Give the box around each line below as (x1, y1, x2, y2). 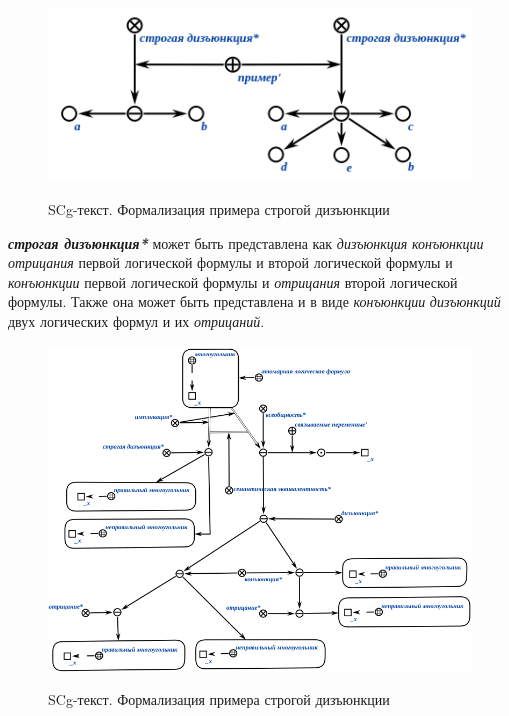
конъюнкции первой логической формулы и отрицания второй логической (8, 271, 458, 292)
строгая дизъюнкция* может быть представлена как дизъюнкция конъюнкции (8, 232, 484, 253)
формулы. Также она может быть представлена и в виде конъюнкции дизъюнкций (8, 291, 501, 312)
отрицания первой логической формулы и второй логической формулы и (8, 252, 453, 273)
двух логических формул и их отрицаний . (8, 310, 265, 331)
